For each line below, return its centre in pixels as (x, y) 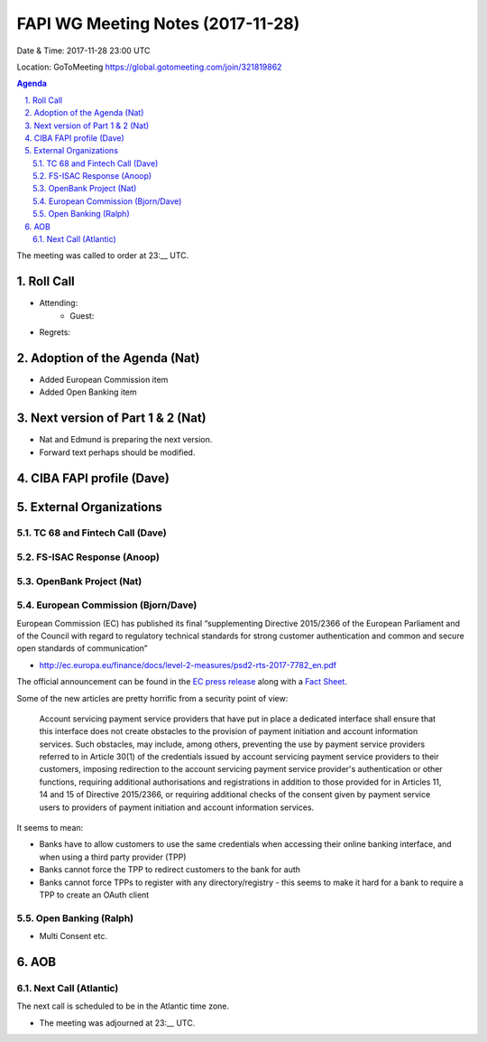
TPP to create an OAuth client (94, 895)
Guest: (82, 315)
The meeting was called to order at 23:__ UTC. (103, 256)
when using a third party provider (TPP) (113, 857)
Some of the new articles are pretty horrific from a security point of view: (152, 698)
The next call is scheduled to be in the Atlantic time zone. (123, 1006)
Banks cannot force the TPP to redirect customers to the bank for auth (170, 870)
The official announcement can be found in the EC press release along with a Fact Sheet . (182, 682)
